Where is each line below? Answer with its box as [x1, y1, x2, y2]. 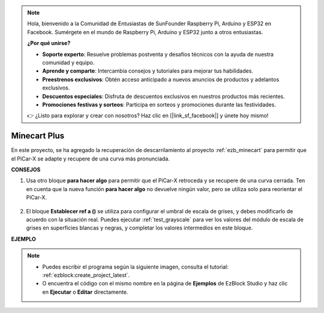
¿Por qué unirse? [27, 40, 71, 47]
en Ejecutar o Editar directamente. [42, 288, 128, 296]
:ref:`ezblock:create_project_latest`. [42, 271, 130, 279]
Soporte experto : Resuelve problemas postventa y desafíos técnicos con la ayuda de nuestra [42, 50, 274, 58]
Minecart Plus [11, 131, 65, 141]
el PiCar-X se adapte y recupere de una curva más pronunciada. [11, 155, 170, 162]
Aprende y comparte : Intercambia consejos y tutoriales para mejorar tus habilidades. [42, 67, 253, 74]
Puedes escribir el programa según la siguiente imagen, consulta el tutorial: [42, 263, 229, 270]
